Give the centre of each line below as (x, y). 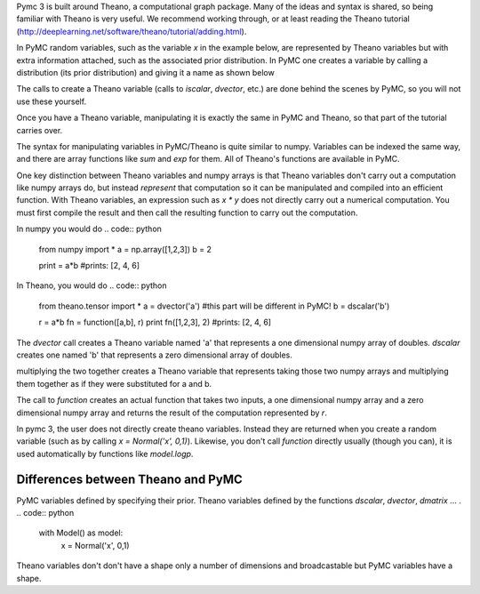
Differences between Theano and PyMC (130, 479)
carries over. (40, 130)
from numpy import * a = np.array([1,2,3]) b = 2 (125, 249)
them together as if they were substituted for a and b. (114, 383)
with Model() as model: (81, 533)
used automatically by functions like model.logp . (105, 454)
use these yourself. (52, 101)
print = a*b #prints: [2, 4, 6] (89, 266)
